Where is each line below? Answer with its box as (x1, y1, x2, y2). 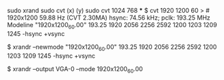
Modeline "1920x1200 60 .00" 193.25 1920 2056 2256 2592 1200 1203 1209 (7, 21, 217, 31)
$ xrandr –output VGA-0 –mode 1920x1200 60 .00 (7, 64, 143, 75)
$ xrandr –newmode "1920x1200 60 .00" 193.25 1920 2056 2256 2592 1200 (7, 43, 217, 52)
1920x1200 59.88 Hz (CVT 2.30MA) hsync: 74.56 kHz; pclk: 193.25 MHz (7, 14, 211, 22)
